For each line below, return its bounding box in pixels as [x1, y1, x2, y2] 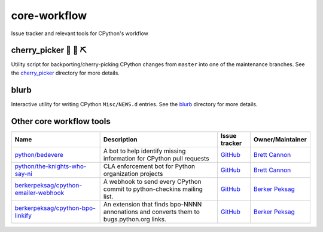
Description [103, 135, 138, 143]
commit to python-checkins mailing [103, 185, 203, 193]
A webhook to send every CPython [103, 177, 202, 185]
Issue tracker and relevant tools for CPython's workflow [11, 30, 149, 37]
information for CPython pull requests [103, 154, 209, 162]
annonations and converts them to [103, 208, 200, 216]
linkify [14, 211, 32, 219]
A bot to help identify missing [103, 147, 186, 155]
